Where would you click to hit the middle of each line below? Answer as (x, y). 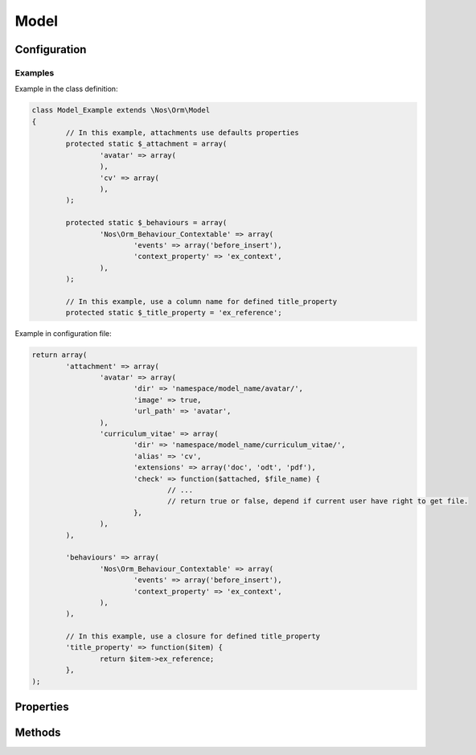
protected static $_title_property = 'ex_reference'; (174, 313)
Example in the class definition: (66, 89)
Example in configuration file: (63, 334)
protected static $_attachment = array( (146, 144)
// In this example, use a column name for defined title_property (201, 301)
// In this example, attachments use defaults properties (182, 133)
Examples (35, 72)
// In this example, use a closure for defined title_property (193, 636)
